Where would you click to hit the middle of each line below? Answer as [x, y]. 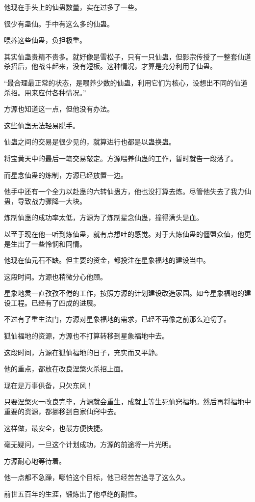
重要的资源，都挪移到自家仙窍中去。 [62, 411]
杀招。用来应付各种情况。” [45, 92]
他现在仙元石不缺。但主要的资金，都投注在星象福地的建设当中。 [107, 260]
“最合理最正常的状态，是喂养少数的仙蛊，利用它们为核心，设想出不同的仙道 [126, 82]
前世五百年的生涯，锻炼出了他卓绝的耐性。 [73, 494]
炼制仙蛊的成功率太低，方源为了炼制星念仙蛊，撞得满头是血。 [103, 217]
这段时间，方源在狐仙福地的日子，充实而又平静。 [83, 352]
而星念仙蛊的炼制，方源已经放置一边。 [66, 175]
